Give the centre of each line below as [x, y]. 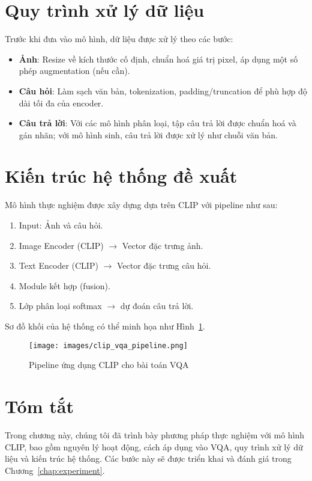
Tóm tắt [39, 406]
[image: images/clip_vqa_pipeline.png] [108, 345]
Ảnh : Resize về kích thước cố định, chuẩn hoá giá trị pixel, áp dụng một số [158, 59]
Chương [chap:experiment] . [55, 470]
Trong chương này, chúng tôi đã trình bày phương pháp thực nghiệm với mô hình [155, 434]
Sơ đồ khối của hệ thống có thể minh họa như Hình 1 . [105, 326]
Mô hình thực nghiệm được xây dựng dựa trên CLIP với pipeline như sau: [141, 205]
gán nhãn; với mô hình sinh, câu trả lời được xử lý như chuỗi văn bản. [148, 134]
